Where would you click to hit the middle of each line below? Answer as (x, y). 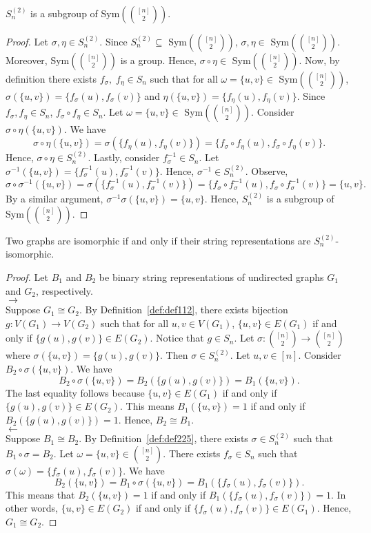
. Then (174, 355)
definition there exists (51, 79)
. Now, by (319, 60)
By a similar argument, (54, 199)
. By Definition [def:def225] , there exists (163, 438)
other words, (32, 508)
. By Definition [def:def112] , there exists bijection (183, 310)
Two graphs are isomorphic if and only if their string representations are (158, 240)
